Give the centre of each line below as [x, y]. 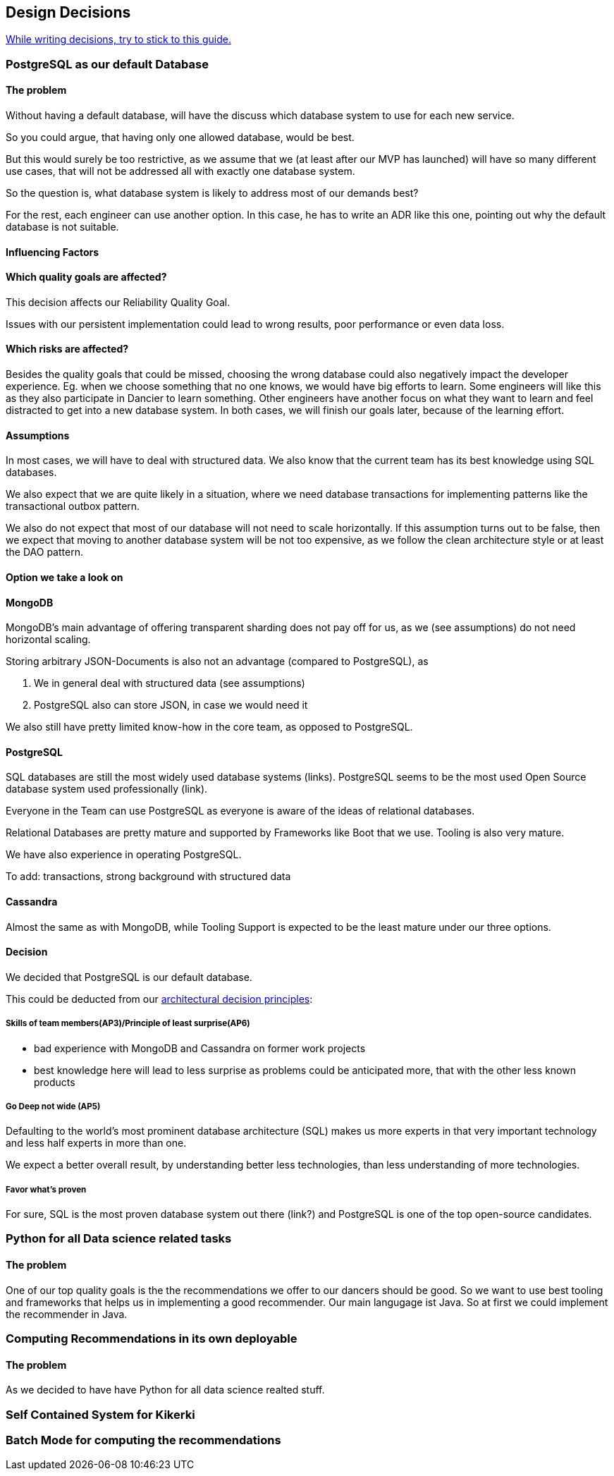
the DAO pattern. [44, 552]
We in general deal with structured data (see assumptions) [170, 683]
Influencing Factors [53, 252]
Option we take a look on [65, 577]
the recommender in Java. [67, 1314]
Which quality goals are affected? [86, 277]
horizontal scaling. [48, 640]
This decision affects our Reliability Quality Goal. [118, 302]
